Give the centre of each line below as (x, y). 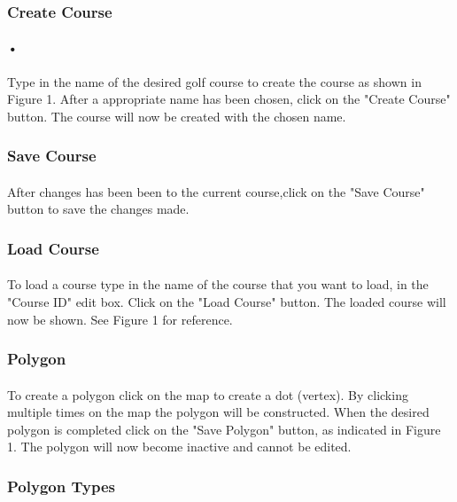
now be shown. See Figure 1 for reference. (120, 319)
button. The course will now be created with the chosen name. (177, 116)
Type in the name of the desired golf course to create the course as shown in (214, 81)
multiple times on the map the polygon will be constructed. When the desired (218, 412)
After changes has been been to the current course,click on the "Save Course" (216, 191)
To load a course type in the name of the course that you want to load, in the (218, 284)
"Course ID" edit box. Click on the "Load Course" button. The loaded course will (227, 302)
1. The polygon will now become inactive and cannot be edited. (179, 447)
